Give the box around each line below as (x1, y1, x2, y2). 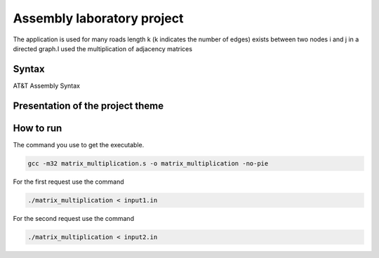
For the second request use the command (13, 214, 135, 222)
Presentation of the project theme (13, 100, 164, 111)
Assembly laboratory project (13, 11, 184, 26)
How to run (13, 122, 62, 134)
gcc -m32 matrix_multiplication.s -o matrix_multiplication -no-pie (27, 159, 269, 168)
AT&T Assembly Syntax (13, 81, 81, 90)
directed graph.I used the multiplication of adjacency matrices (13, 44, 193, 53)
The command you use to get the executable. (13, 140, 145, 149)
